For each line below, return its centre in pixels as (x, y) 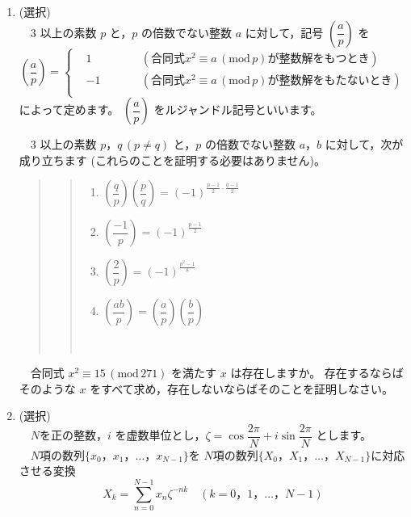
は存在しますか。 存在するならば (317, 372)
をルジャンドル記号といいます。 (238, 109)
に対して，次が (364, 144)
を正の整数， (74, 435)
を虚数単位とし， (160, 435)
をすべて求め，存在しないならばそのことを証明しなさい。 (241, 388)
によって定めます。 (69, 109)
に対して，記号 (284, 32)
